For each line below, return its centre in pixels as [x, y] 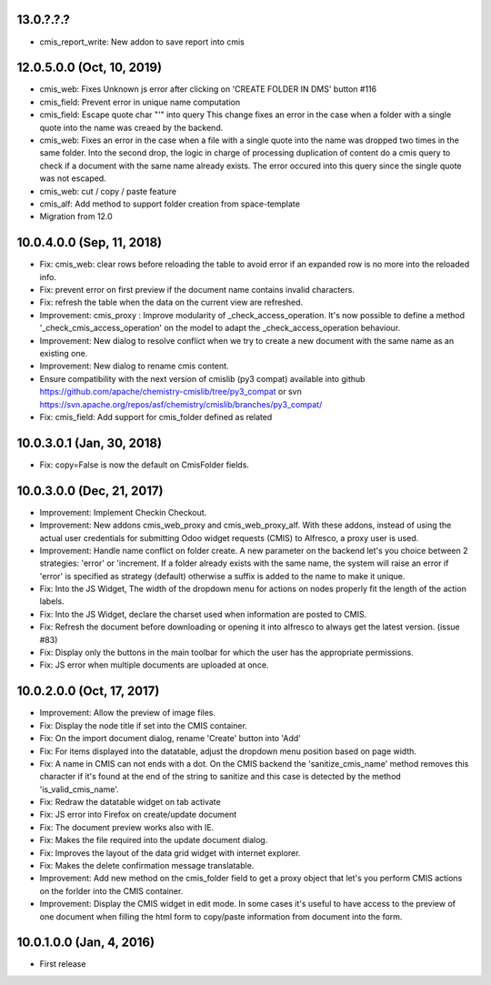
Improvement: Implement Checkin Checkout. [123, 512]
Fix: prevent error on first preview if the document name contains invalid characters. [197, 290]
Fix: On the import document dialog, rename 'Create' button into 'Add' [170, 739]
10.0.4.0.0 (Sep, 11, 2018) [90, 242]
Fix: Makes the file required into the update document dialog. [154, 840]
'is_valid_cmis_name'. [79, 789]
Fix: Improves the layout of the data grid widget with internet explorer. [170, 853]
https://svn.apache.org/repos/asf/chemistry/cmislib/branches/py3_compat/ [181, 404]
